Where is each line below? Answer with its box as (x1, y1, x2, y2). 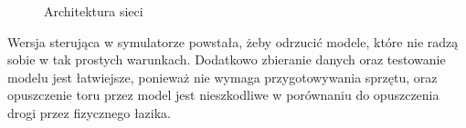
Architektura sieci (44, 2, 143, 20)
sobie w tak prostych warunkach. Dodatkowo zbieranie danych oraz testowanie (7, 50, 446, 69)
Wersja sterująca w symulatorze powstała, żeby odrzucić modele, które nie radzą (7, 32, 459, 51)
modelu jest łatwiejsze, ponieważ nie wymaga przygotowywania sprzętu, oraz (7, 67, 438, 86)
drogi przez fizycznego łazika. (7, 103, 171, 122)
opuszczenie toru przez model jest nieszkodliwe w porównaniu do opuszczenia (7, 85, 440, 104)
